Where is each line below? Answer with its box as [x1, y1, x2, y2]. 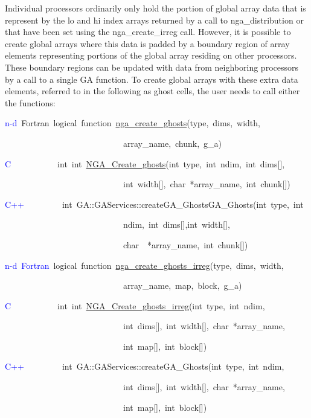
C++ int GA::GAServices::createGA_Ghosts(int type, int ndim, [5, 360, 284, 373]
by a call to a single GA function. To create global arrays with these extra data [5, 72, 298, 85]
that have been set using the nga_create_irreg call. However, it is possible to [5, 25, 291, 38]
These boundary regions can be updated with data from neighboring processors [5, 60, 298, 73]
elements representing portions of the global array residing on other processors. [5, 49, 297, 62]
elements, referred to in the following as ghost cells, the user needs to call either [5, 85, 300, 97]
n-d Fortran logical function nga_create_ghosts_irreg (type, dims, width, [5, 259, 284, 271]
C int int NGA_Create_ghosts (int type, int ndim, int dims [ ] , [5, 157, 285, 170]
